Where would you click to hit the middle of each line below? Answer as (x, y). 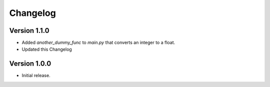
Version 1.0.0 (30, 64)
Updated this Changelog (47, 49)
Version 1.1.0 (29, 31)
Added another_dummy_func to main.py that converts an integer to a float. (98, 43)
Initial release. (36, 76)
